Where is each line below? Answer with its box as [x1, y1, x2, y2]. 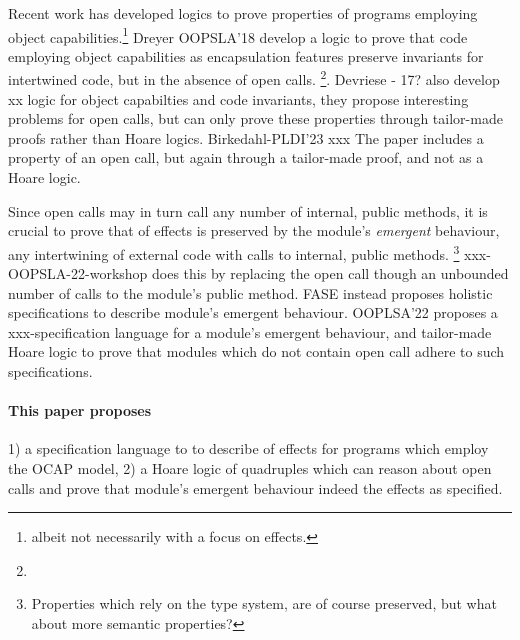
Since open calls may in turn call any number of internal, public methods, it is [8, 200, 488, 221]
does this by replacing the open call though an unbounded [152, 263, 509, 284]
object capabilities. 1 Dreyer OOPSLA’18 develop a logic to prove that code [8, 23, 468, 47]
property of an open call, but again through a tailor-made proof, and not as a [8, 147, 484, 168]
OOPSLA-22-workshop [8, 263, 148, 284]
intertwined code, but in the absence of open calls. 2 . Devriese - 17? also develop [8, 66, 500, 90]
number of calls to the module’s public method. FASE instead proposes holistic [8, 282, 493, 303]
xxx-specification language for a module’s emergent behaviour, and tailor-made [8, 321, 492, 342]
